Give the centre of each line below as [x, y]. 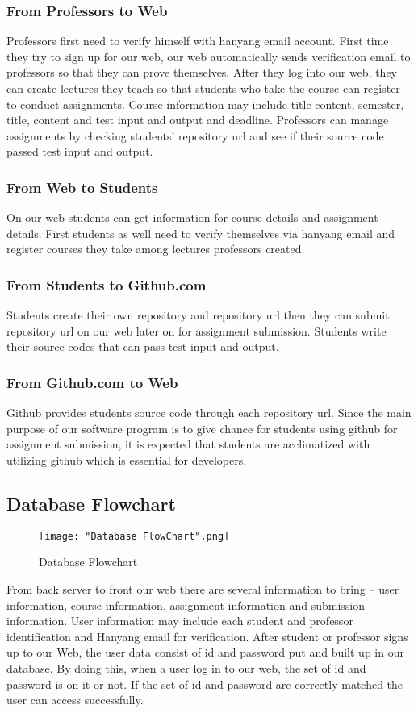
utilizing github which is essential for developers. [127, 459]
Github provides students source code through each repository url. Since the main [209, 413]
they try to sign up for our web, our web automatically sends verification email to [209, 56]
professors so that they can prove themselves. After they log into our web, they [202, 72]
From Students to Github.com [107, 284]
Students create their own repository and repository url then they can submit [198, 315]
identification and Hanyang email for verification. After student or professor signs [207, 636]
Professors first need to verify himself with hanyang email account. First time [198, 41]
